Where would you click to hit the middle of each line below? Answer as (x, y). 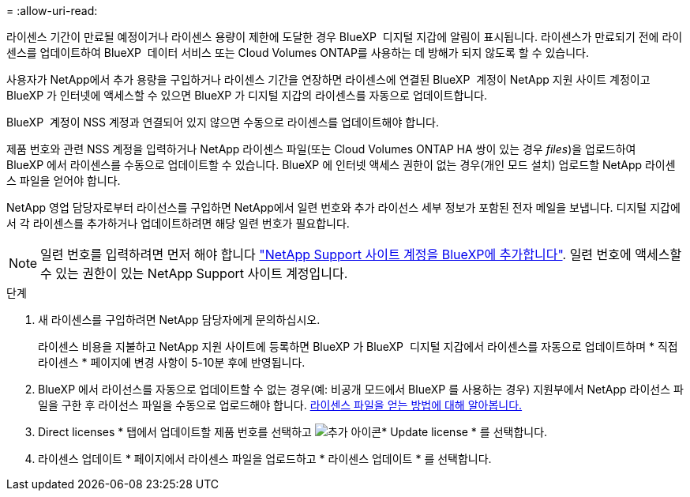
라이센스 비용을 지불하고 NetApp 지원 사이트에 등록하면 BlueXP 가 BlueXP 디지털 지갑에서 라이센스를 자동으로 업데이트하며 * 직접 (358, 346)
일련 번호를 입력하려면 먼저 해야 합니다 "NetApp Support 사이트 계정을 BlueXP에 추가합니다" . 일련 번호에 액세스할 (361, 254)
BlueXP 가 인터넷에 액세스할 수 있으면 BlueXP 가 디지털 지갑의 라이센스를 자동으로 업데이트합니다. (247, 95)
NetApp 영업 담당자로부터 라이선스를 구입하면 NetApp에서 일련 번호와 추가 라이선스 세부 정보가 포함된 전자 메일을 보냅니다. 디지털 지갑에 (343, 207)
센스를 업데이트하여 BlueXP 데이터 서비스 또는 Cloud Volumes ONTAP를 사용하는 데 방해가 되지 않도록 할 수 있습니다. (298, 53)
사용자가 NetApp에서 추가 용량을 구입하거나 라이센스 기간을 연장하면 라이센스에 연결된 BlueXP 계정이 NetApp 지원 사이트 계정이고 (328, 79)
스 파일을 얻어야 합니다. (64, 181)
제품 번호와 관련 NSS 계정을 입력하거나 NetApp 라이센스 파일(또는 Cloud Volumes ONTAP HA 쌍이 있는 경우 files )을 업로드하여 (321, 149)
